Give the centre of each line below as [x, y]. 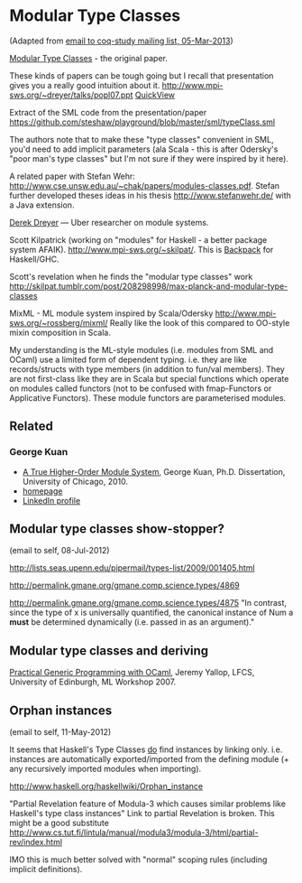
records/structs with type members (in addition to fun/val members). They [147, 369]
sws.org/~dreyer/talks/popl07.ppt [71, 95]
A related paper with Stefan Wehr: [72, 176]
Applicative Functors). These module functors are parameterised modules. [148, 397]
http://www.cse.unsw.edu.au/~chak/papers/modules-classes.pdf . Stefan [145, 185]
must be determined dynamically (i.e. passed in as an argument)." [132, 622]
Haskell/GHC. [35, 259]
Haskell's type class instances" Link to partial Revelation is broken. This [142, 813]
